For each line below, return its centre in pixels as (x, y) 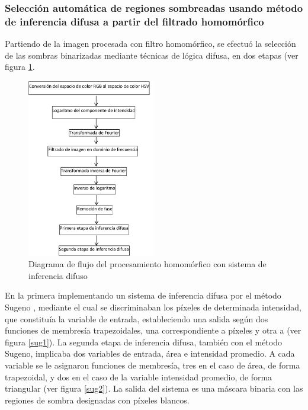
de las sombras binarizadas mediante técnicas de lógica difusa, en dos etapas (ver (152, 55)
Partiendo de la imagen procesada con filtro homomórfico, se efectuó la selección (150, 44)
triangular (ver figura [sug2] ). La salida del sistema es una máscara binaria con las (154, 388)
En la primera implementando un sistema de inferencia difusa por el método (143, 295)
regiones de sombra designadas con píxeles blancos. (97, 400)
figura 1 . (20, 67)
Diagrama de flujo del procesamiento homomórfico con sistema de (147, 264)
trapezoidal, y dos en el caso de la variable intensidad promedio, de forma (139, 377)
